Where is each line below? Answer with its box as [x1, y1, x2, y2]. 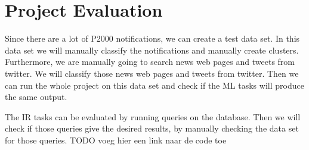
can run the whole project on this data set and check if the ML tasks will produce [5, 79, 304, 91]
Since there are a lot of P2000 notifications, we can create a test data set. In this [5, 32, 300, 45]
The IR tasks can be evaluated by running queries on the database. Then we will [5, 110, 301, 123]
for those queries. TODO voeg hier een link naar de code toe [5, 133, 227, 146]
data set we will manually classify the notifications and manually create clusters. [5, 43, 299, 56]
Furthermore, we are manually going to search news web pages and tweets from [5, 55, 295, 68]
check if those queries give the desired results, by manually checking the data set [5, 122, 299, 135]
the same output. [5, 90, 67, 103]
